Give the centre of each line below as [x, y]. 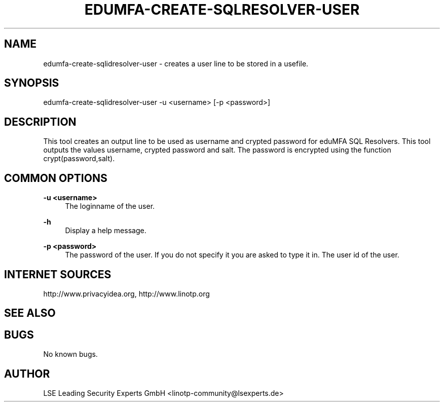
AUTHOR [27, 374]
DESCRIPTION [40, 122]
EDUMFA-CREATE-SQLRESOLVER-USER [222, 10]
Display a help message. [106, 231]
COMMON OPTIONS [56, 178]
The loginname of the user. [110, 206]
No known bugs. [70, 354]
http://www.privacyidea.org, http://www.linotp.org [126, 293]
